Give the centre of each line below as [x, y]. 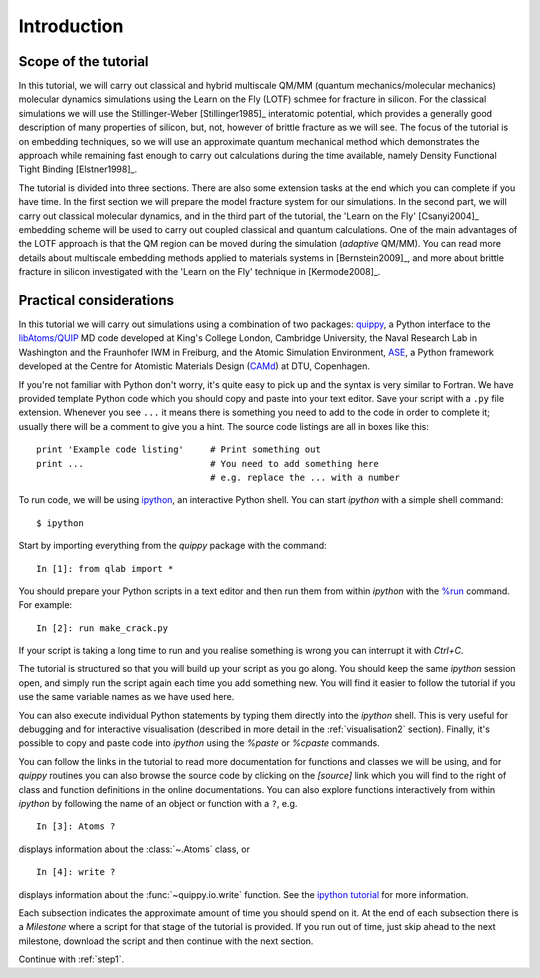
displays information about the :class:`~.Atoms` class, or [134, 849]
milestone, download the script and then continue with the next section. [166, 941]
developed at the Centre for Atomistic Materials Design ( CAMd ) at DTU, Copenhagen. [194, 366]
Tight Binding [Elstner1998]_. [78, 169]
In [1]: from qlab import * [105, 568]
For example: [45, 605]
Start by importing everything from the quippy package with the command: [172, 546]
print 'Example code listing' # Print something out [179, 449]
